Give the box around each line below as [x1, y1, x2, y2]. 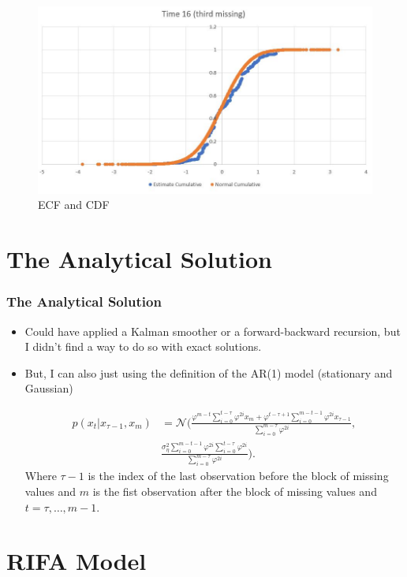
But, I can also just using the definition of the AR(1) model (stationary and [24, 364, 393, 381]
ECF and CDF [38, 196, 110, 213]
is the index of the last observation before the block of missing [88, 467, 389, 484]
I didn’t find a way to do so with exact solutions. [24, 338, 262, 355]
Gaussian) [24, 380, 73, 396]
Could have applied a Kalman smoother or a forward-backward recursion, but [24, 322, 401, 339]
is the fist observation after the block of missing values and [92, 482, 377, 499]
